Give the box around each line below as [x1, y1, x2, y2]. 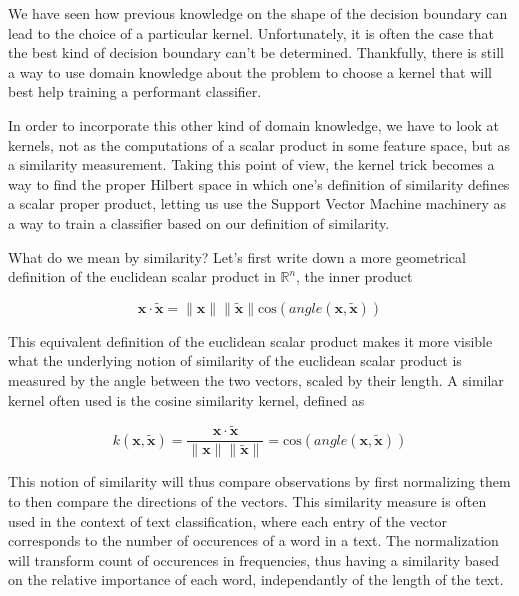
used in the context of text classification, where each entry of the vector [8, 510, 447, 531]
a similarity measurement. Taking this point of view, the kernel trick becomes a [8, 154, 495, 175]
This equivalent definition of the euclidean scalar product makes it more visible [8, 330, 493, 351]
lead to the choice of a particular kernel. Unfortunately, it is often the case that [8, 22, 495, 43]
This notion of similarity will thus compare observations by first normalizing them [8, 471, 511, 492]
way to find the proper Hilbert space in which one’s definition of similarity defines [8, 173, 510, 194]
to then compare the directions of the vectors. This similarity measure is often [8, 491, 487, 512]
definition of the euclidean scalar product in [8, 266, 276, 287]
